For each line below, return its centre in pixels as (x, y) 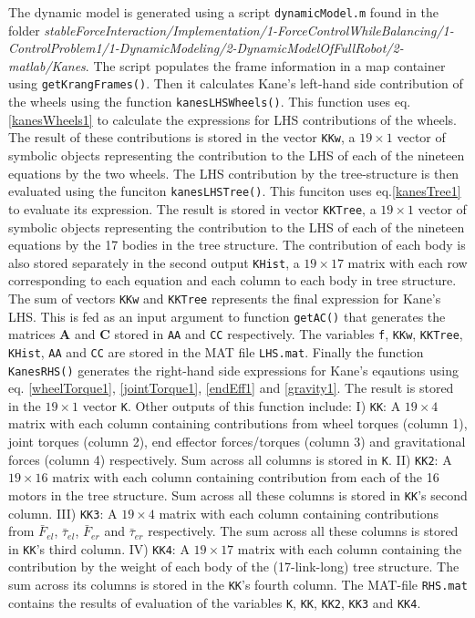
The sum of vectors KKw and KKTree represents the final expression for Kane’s (225, 298)
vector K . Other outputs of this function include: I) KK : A (242, 405)
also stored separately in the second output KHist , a (154, 262)
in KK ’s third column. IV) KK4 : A (99, 548)
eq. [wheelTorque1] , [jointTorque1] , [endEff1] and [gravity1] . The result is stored (231, 388)
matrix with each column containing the (350, 548)
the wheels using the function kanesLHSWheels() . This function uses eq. (210, 102)
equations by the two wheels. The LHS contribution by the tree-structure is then (234, 173)
